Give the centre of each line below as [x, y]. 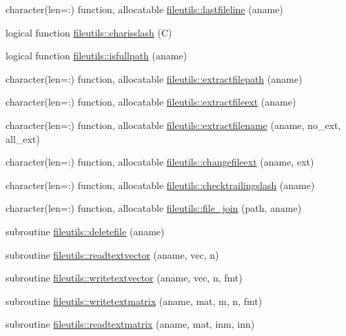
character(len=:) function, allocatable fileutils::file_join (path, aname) [154, 208]
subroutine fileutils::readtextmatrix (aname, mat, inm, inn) [130, 324]
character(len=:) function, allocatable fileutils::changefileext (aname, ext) [160, 162]
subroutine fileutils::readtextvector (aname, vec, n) [112, 254]
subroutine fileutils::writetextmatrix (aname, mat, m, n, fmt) [134, 300]
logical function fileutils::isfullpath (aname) [96, 56]
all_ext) [23, 138]
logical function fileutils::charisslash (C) [89, 32]
